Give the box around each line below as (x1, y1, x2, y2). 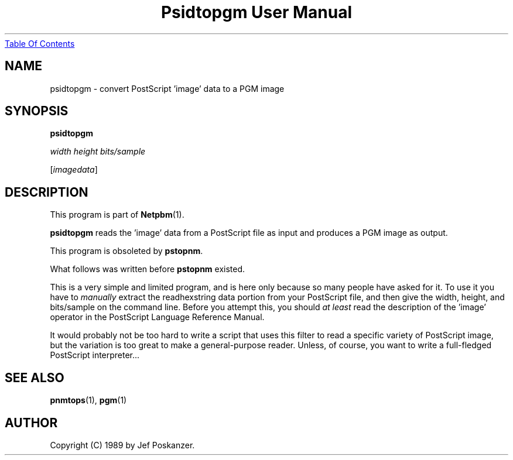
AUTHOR (5, 415, 58, 430)
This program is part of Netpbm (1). (50, 210, 184, 220)
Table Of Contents (5, 38, 75, 49)
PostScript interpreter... (50, 350, 140, 361)
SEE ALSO (5, 370, 64, 385)
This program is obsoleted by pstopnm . (50, 246, 203, 256)
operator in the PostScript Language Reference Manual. (50, 312, 265, 322)
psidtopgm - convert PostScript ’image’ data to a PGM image (50, 83, 285, 94)
